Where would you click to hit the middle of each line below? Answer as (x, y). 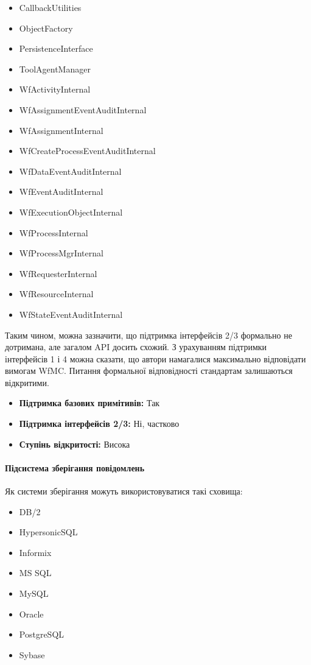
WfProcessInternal (54, 232)
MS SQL (35, 573)
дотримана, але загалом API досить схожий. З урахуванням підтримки (136, 347)
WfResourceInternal (56, 294)
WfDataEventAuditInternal (70, 171)
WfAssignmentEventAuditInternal (83, 109)
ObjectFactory (46, 28)
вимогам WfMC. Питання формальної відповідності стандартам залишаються (149, 371)
